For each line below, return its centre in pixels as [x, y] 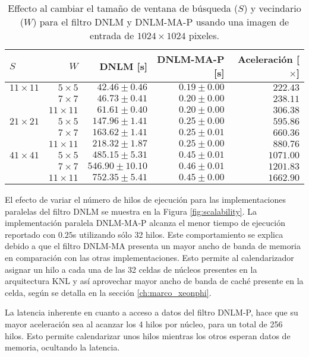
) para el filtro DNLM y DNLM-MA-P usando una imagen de [161, 22]
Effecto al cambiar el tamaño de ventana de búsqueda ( [123, 8]
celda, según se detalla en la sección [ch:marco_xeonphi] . [108, 292]
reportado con [30, 234]
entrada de [112, 35]
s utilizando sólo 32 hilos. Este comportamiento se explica [178, 234]
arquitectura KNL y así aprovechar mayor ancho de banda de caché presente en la [154, 281]
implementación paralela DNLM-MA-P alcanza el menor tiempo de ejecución [145, 223]
